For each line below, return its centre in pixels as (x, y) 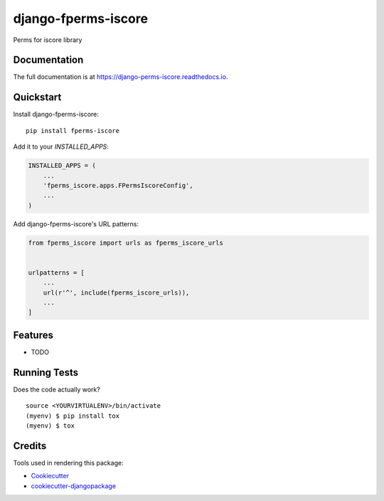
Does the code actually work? (57, 389)
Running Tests (46, 373)
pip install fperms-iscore (73, 131)
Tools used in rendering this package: (68, 463)
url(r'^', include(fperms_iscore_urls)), (116, 292)
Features (33, 335)
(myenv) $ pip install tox (73, 416)
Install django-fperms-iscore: (56, 115)
